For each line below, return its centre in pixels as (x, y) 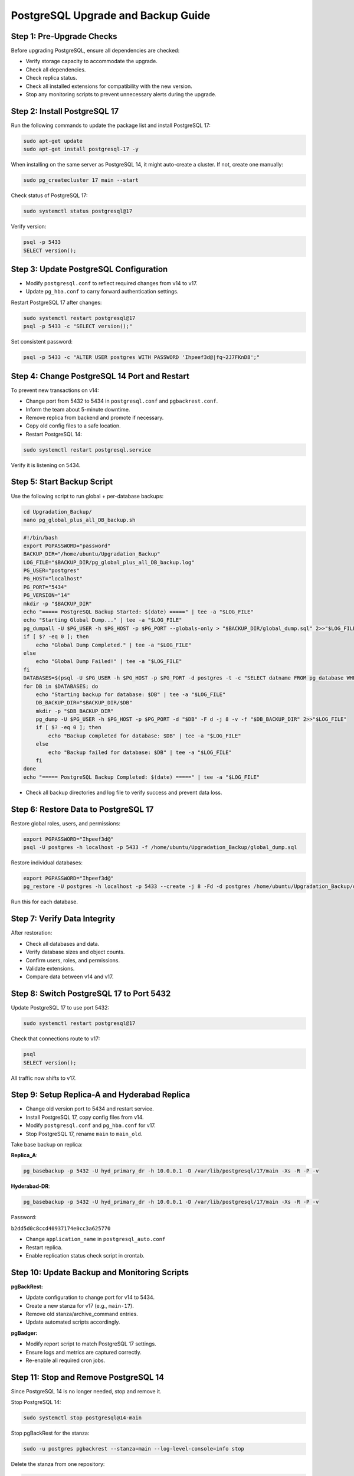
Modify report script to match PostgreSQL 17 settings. (91, 1344)
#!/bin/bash (41, 538)
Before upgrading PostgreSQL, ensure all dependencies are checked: (95, 51)
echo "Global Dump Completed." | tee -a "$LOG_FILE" (114, 645)
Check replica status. (51, 78)
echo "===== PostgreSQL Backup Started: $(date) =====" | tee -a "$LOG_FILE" (138, 612)
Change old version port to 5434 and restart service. (90, 1109)
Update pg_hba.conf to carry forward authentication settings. (102, 292)
